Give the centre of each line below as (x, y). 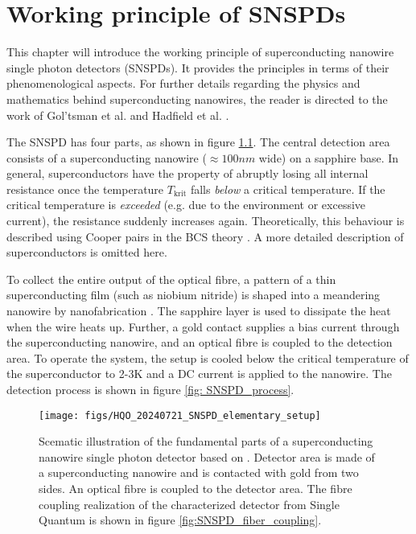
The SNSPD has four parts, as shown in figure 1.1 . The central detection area (198, 142)
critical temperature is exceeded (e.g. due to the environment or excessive (186, 205)
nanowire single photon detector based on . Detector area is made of (207, 456)
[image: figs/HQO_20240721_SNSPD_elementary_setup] (180, 415)
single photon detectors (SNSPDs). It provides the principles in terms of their (198, 67)
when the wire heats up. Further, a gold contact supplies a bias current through (203, 326)
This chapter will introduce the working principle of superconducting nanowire (200, 52)
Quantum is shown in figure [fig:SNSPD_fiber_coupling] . (180, 520)
